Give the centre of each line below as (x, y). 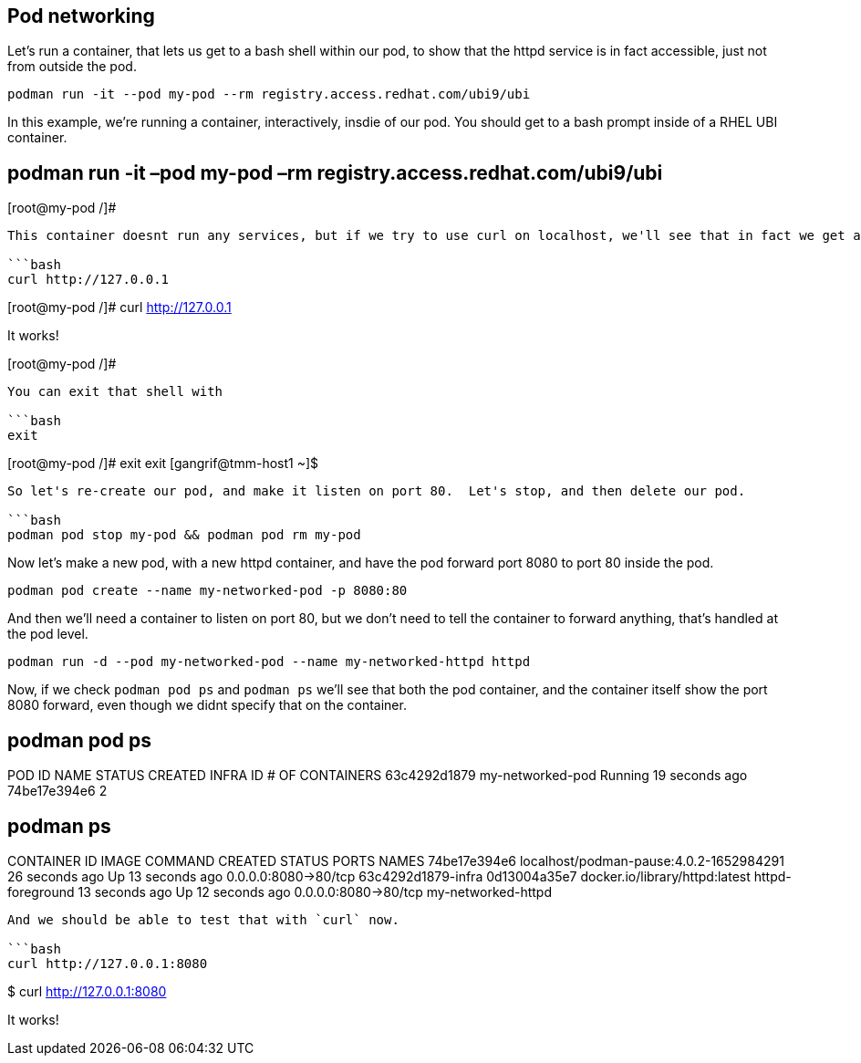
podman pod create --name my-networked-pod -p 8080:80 (207, 591)
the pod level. (48, 634)
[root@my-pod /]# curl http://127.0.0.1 (119, 307)
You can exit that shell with (115, 392)
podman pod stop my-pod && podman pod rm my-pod (184, 535)
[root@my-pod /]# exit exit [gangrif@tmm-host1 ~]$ (163, 464)
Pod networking (81, 16)
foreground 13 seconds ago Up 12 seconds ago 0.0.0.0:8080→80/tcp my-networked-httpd (280, 891)
